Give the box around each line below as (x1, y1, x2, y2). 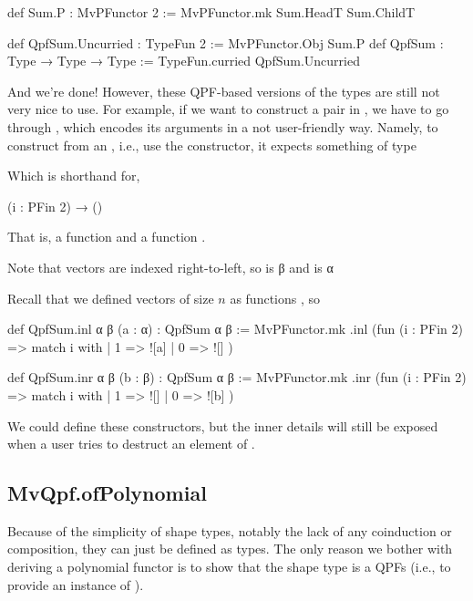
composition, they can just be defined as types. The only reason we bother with (7, 539, 453, 558)
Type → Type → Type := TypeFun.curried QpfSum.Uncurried (7, 51, 360, 70)
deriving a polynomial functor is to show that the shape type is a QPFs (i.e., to (7, 557, 451, 576)
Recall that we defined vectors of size (7, 288, 214, 307)
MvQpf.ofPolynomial (7, 479, 207, 507)
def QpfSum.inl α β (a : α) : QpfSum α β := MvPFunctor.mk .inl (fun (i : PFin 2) (7, 319, 463, 338)
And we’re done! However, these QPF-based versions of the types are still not (7, 81, 440, 100)
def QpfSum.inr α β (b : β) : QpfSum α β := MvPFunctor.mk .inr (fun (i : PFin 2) (7, 368, 467, 387)
